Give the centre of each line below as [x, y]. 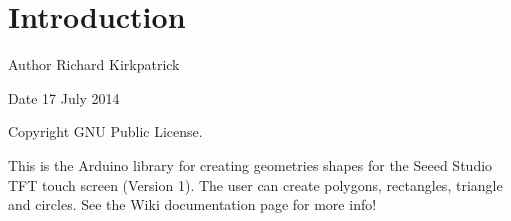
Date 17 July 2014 [64, 97]
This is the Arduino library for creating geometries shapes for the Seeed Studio [250, 164]
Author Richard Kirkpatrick [94, 64]
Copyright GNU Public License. [105, 131]
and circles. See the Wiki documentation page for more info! [192, 204]
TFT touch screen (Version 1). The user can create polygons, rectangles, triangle [255, 184]
